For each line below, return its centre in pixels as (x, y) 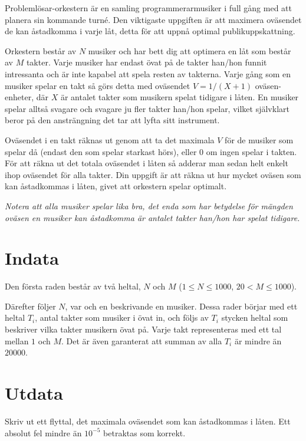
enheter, (19, 97)
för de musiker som (259, 139)
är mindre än (258, 340)
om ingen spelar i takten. (251, 151)
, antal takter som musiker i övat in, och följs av (122, 317)
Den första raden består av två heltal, (73, 286)
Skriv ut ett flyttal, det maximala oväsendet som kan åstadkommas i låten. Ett (148, 421)
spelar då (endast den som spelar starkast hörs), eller (101, 151)
